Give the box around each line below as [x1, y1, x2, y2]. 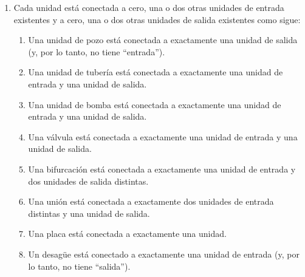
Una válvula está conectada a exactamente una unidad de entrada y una [28, 130, 298, 143]
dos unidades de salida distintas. [28, 174, 149, 187]
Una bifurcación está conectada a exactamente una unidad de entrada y [28, 162, 296, 175]
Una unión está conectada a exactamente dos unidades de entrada [28, 195, 274, 208]
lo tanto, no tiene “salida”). [28, 259, 131, 272]
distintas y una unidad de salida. [28, 207, 150, 219]
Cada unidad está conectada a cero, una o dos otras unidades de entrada [13, 1, 284, 13]
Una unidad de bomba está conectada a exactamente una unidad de [28, 98, 281, 111]
